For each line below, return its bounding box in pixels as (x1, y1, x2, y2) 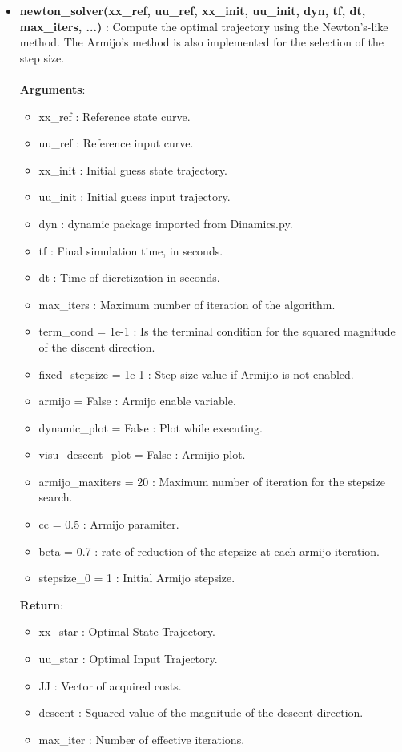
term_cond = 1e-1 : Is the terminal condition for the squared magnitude (38, 323, 396, 340)
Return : (19, 596, 63, 613)
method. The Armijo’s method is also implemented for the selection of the (19, 34, 384, 50)
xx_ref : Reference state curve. (38, 107, 191, 124)
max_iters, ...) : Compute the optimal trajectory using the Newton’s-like (19, 18, 388, 34)
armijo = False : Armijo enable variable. (38, 392, 236, 409)
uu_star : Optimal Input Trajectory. (38, 650, 218, 667)
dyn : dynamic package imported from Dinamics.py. (38, 215, 293, 231)
